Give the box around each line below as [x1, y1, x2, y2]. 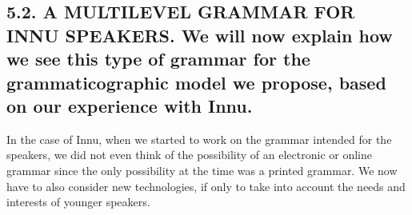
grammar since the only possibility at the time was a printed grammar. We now [6, 161, 398, 178]
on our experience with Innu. [6, 93, 253, 117]
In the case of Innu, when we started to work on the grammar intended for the [6, 130, 392, 147]
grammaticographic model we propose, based [6, 70, 386, 94]
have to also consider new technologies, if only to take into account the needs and [6, 177, 406, 194]
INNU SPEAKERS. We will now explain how [6, 22, 393, 47]
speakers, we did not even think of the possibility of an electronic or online [6, 146, 372, 163]
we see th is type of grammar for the [6, 46, 310, 71]
